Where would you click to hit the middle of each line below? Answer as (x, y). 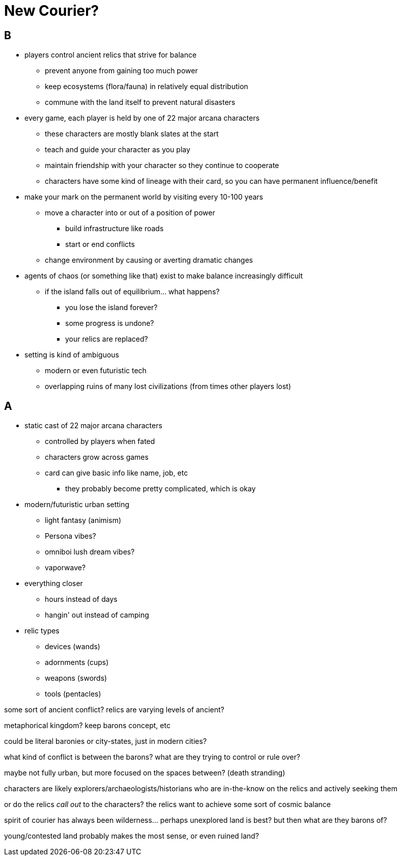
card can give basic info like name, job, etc (117, 473)
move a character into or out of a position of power (130, 213)
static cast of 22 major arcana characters (93, 426)
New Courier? (52, 11)
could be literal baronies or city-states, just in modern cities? (106, 741)
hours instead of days (81, 599)
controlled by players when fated (100, 441)
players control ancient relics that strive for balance (111, 55)
